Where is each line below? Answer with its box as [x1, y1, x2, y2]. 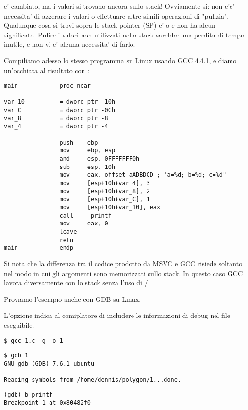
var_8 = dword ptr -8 [4, 114, 108, 122]
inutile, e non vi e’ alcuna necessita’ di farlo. [4, 39, 135, 49]
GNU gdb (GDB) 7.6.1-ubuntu [4, 360, 95, 367]
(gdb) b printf [4, 391, 53, 398]
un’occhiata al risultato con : [4, 65, 89, 75]
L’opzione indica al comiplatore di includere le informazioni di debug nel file [4, 310, 230, 320]
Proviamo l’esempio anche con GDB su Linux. [4, 294, 141, 304]
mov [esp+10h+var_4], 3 [59, 180, 150, 187]
